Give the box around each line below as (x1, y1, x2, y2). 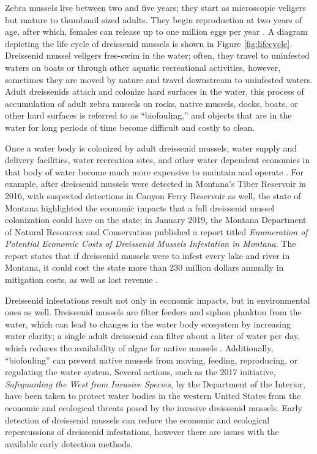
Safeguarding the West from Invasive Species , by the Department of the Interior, (5, 377, 305, 390)
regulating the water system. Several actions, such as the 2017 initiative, (5, 365, 276, 378)
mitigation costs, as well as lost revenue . (5, 273, 158, 286)
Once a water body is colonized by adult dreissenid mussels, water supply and (5, 141, 297, 154)
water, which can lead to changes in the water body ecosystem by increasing (5, 317, 291, 330)
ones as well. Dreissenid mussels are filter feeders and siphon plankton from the (5, 306, 302, 318)
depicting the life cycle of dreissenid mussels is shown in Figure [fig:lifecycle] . (5, 37, 293, 49)
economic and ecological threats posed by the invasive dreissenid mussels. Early (5, 401, 302, 414)
